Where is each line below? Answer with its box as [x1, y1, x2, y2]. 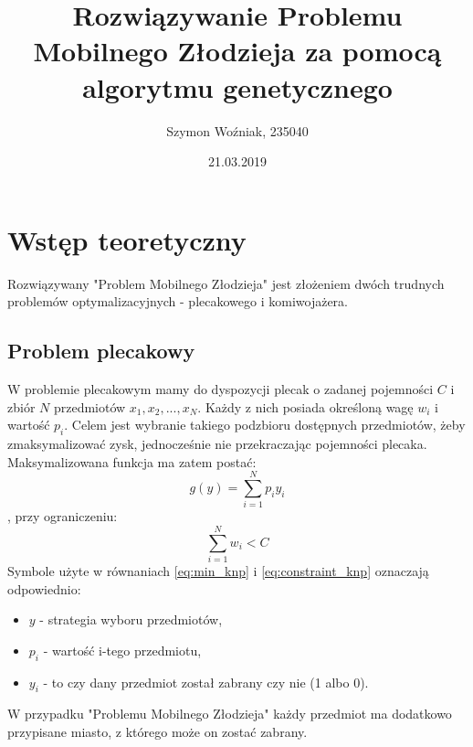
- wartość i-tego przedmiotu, [43, 640, 202, 659]
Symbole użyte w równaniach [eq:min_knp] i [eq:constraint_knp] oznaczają [7, 561, 429, 581]
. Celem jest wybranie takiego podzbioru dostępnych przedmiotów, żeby [64, 415, 466, 434]
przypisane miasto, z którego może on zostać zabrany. [7, 722, 308, 741]
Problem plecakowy [7, 336, 195, 365]
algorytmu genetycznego [82, 68, 393, 105]
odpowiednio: [7, 579, 81, 598]
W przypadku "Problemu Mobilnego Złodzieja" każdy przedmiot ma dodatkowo [7, 704, 452, 723]
